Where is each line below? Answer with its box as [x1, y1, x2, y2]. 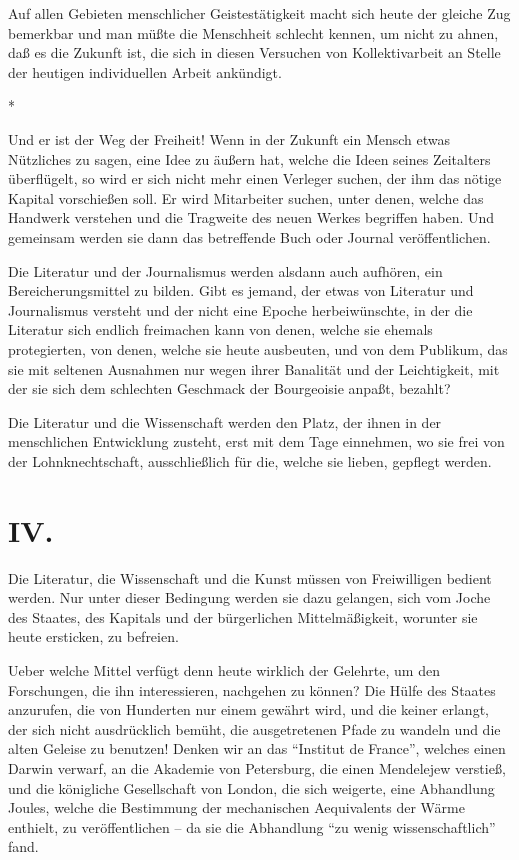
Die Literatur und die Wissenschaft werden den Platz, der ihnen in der [8, 411, 442, 432]
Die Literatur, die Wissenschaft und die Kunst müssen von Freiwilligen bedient [8, 567, 492, 588]
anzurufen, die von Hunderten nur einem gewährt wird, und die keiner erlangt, [8, 699, 489, 720]
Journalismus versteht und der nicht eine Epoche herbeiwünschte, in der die [8, 299, 473, 320]
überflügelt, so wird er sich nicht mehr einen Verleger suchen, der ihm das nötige [8, 168, 502, 189]
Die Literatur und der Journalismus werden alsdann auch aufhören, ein [8, 260, 443, 281]
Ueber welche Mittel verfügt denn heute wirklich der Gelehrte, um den [8, 659, 440, 680]
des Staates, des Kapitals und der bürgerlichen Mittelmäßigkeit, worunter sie [8, 606, 478, 627]
